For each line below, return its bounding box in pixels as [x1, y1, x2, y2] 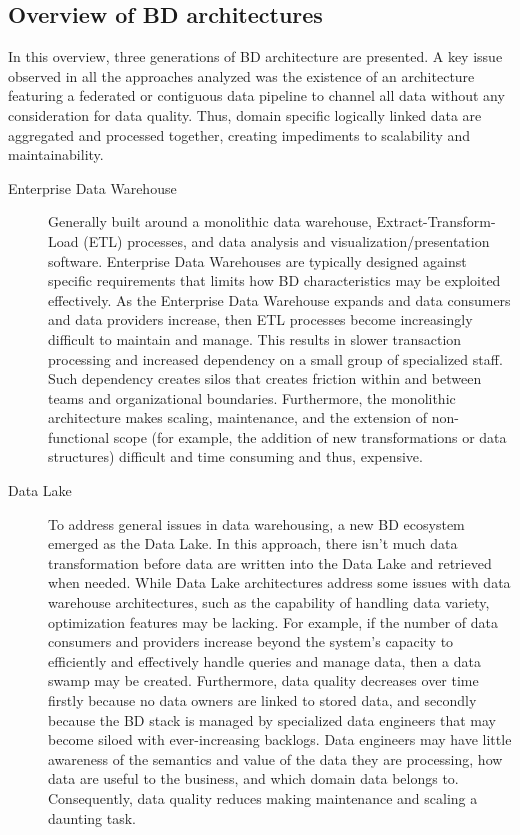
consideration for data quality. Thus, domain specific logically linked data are [8, 104, 482, 125]
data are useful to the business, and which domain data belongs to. [48, 768, 459, 789]
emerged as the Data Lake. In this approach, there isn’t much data [48, 533, 458, 554]
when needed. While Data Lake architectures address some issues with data [48, 572, 511, 593]
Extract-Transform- [376, 211, 496, 232]
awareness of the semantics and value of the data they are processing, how [48, 748, 503, 769]
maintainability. [8, 144, 104, 165]
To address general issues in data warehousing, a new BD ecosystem [48, 513, 465, 534]
